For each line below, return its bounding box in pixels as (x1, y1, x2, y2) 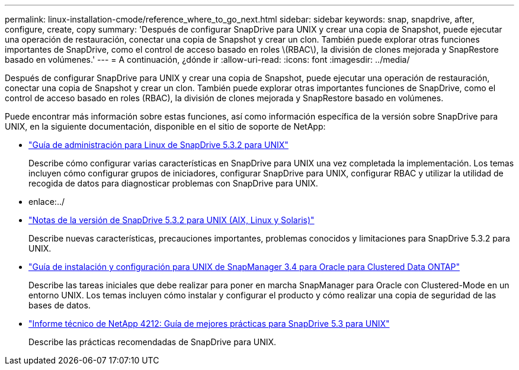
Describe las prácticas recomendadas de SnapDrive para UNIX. (28, 337, 277, 347)
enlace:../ (28, 197, 65, 207)
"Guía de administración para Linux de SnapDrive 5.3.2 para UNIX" (28, 140, 289, 150)
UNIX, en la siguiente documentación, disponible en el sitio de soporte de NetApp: (5, 121, 326, 131)
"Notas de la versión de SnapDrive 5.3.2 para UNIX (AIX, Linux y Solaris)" (28, 215, 315, 225)
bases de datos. (28, 300, 91, 310)
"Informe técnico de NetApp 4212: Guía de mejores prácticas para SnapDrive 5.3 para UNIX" (28, 318, 390, 329)
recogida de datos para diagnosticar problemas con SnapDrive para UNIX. (28, 178, 318, 188)
